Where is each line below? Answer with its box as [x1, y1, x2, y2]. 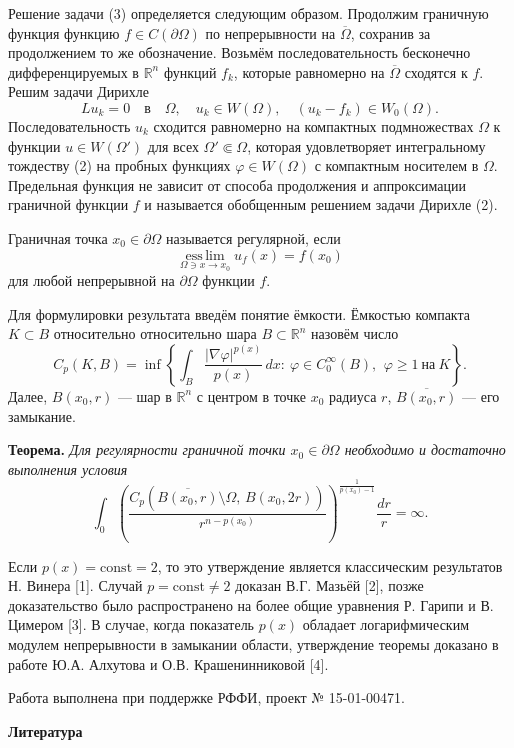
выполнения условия [8, 458, 128, 479]
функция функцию [8, 22, 120, 43]
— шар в [117, 385, 172, 406]
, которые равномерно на [233, 61, 385, 82]
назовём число [310, 323, 399, 344]
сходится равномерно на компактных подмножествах [153, 115, 474, 136]
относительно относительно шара [53, 323, 257, 344]
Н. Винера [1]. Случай [8, 575, 143, 596]
